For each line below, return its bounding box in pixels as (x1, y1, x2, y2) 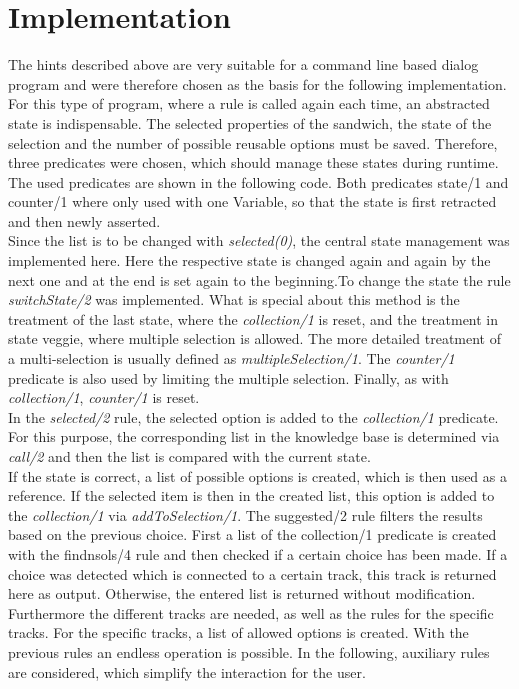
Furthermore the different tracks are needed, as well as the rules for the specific (8, 602, 494, 623)
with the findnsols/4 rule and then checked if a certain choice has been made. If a (8, 543, 508, 564)
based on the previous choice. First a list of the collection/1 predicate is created (8, 524, 497, 545)
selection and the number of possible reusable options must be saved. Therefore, (8, 132, 498, 153)
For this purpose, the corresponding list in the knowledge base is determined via (8, 426, 500, 447)
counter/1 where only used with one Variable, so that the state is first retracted (8, 191, 497, 212)
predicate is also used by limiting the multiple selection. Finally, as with (8, 367, 449, 388)
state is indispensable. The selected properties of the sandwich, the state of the (8, 112, 492, 133)
